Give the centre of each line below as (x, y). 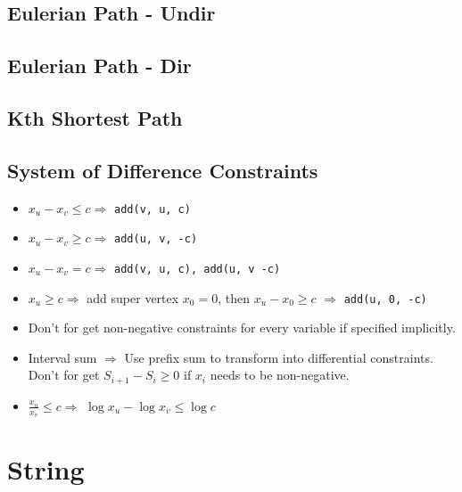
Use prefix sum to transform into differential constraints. (279, 357)
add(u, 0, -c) (385, 299)
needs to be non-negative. (280, 375)
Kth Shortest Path (95, 117)
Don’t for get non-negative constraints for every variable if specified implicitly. (242, 328)
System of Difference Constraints (163, 170)
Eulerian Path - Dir (99, 66)
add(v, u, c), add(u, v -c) (198, 269)
